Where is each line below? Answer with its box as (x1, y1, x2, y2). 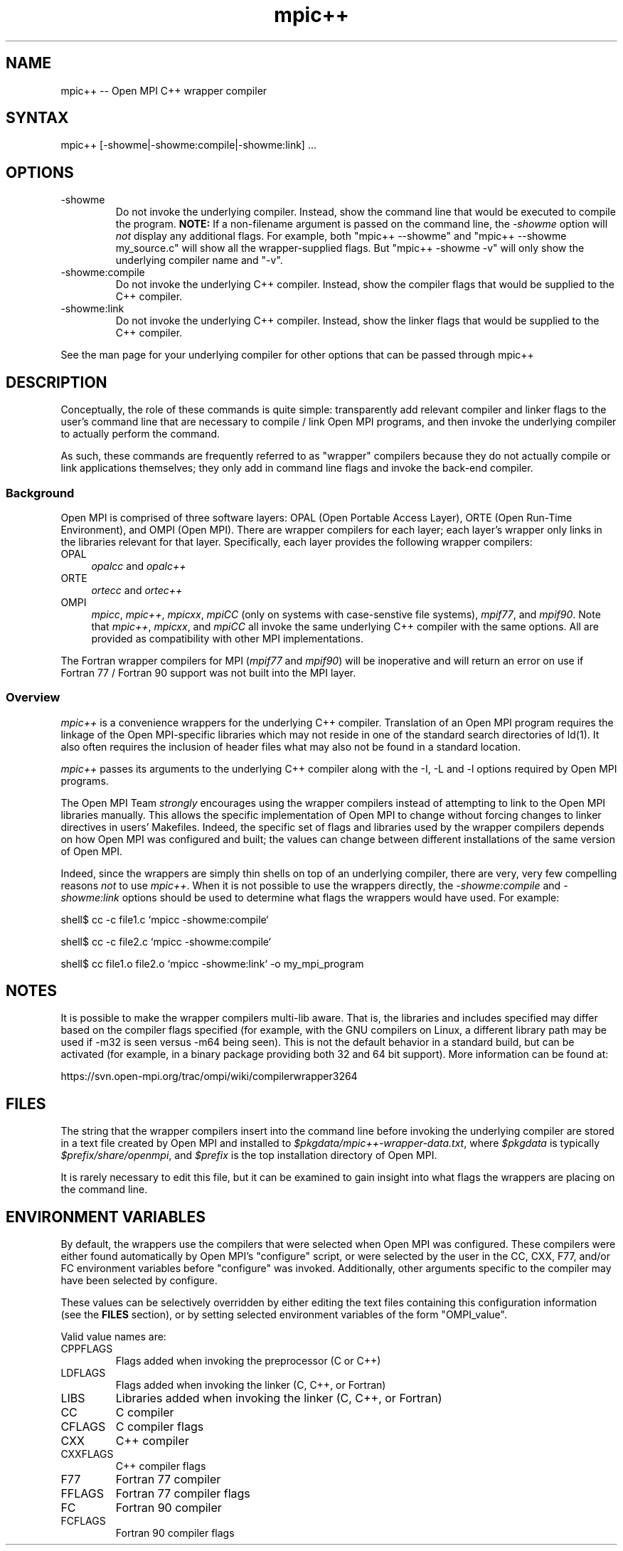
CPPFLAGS (60, 1343, 113, 1355)
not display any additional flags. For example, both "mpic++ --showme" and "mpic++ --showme (115, 230, 567, 243)
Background (6, 485, 75, 500)
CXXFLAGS (60, 1448, 114, 1461)
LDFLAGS (60, 1367, 106, 1380)
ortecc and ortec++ (91, 583, 183, 596)
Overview (6, 690, 60, 705)
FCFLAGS (60, 1515, 106, 1528)
